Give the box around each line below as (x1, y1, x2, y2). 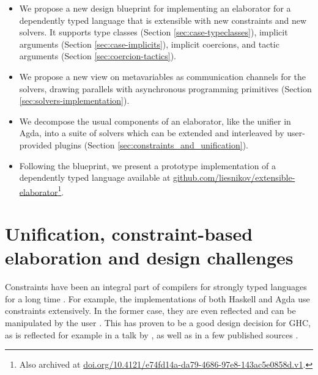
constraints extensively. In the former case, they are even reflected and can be (5, 304, 296, 317)
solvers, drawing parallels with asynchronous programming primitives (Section (19, 82, 312, 95)
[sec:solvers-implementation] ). (19, 94, 130, 107)
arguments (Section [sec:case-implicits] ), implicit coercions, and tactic (19, 37, 279, 50)
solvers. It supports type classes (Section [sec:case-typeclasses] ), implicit (19, 26, 288, 38)
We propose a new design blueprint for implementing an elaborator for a (19, 2, 291, 14)
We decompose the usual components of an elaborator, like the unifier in (19, 114, 291, 127)
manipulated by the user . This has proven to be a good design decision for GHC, (5, 316, 311, 329)
